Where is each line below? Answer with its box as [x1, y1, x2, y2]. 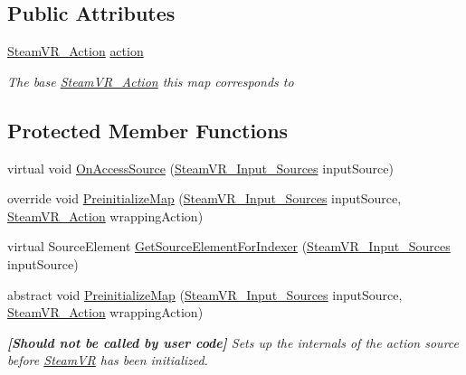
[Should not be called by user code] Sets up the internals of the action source [7, 333, 459, 352]
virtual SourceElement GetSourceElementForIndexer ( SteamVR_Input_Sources [7, 237, 451, 256]
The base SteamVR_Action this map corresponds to [7, 71, 294, 90]
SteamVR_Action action [7, 42, 144, 61]
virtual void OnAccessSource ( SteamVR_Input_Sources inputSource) [7, 158, 394, 177]
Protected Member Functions [7, 116, 289, 144]
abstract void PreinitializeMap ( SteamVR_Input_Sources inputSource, [7, 285, 403, 304]
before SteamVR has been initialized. [7, 351, 208, 370]
